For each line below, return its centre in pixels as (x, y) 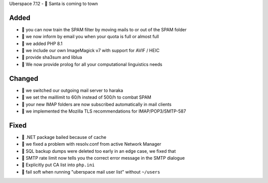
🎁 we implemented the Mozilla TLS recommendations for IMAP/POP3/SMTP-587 (104, 111)
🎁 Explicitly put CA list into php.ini (58, 165)
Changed (24, 79)
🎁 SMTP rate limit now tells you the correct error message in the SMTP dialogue (103, 158)
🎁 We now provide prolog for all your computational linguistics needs (92, 64)
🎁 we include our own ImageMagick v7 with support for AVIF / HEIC (91, 51)
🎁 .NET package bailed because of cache (64, 137)
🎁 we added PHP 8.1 (42, 43)
